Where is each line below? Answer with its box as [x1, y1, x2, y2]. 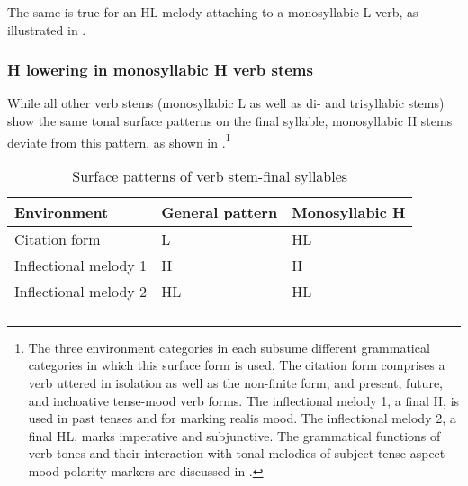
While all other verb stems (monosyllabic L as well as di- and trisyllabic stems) [7, 94, 445, 112]
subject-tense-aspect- [334, 444, 449, 463]
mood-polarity [28, 462, 107, 480]
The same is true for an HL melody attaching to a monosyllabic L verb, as [7, 3, 418, 21]
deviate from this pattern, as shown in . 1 [7, 130, 231, 151]
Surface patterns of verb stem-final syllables [72, 165, 348, 186]
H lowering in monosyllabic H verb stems [7, 58, 313, 81]
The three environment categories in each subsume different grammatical [28, 337, 430, 356]
